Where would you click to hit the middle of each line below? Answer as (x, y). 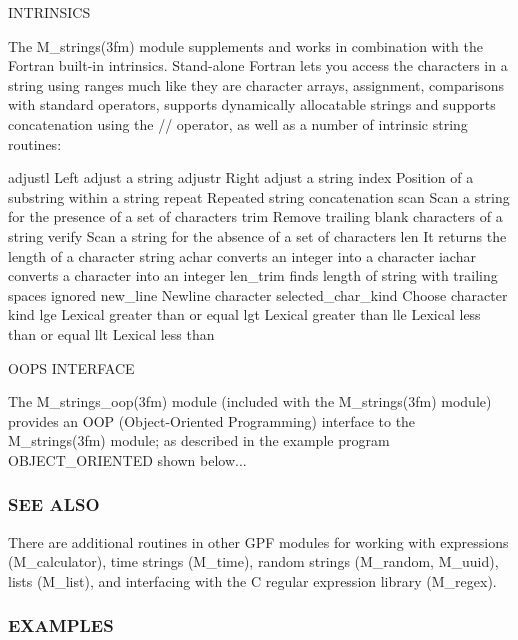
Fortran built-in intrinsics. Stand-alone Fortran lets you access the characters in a (258, 65)
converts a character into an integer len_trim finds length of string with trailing (253, 275)
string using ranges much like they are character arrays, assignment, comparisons (256, 84)
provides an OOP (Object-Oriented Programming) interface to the (212, 420)
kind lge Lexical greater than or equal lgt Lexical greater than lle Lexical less (244, 314)
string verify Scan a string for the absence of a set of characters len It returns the (257, 235)
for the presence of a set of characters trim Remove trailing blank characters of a (255, 216)
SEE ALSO (54, 504)
